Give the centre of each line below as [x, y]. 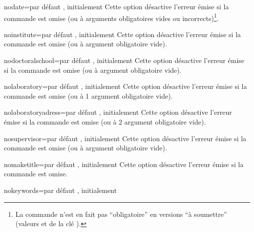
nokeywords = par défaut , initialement [61, 190]
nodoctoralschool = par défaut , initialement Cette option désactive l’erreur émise [124, 60]
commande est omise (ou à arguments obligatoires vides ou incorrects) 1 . [111, 17]
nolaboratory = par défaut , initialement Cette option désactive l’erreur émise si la [126, 86]
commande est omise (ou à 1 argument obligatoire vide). [88, 95]
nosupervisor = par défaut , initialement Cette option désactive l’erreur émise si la [125, 138]
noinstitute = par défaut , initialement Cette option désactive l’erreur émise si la [123, 34]
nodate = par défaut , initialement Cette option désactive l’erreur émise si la [116, 6]
